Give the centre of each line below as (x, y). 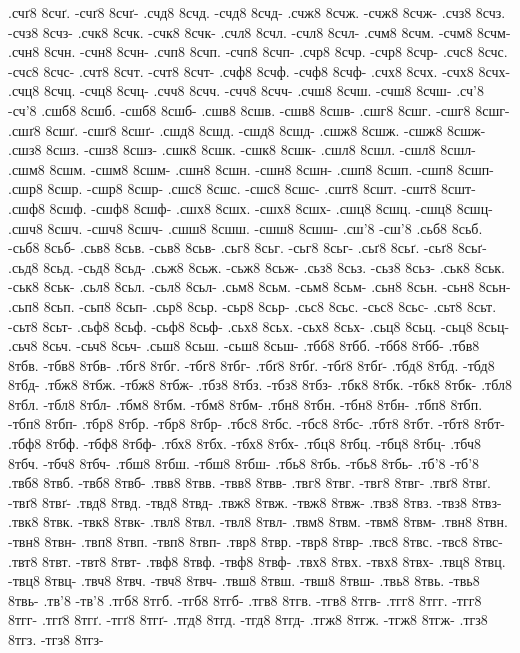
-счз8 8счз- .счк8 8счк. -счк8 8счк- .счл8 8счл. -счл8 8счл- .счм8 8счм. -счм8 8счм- (259, 31)
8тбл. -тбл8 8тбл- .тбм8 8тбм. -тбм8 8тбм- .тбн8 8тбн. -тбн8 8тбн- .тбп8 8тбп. (245, 403)
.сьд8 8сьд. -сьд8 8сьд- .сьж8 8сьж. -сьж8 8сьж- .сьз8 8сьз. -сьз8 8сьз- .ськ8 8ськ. (257, 266)
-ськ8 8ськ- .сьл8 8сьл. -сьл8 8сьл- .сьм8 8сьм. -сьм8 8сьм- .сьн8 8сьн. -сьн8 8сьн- (259, 286)
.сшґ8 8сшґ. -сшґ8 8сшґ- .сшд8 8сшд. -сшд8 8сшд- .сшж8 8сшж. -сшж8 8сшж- (247, 129)
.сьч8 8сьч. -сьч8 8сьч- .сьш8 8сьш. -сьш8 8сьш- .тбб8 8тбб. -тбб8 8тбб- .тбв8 (244, 345)
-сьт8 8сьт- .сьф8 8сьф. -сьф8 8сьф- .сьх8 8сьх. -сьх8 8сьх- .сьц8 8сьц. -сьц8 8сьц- (259, 325)
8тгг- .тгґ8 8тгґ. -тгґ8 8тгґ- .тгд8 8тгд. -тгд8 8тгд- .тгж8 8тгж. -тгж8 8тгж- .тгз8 (248, 619)
